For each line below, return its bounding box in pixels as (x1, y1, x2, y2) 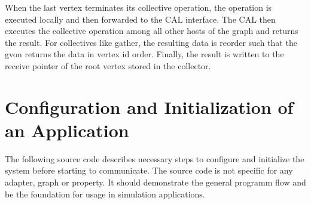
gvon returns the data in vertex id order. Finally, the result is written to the (5, 48, 284, 60)
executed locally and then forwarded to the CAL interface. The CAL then (5, 13, 276, 25)
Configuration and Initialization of (5, 94, 294, 119)
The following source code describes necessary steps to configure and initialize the (5, 152, 304, 165)
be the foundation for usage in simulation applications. (5, 187, 205, 200)
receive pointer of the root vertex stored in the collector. (5, 59, 211, 72)
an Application (5, 118, 129, 142)
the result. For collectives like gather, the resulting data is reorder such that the (5, 36, 297, 48)
